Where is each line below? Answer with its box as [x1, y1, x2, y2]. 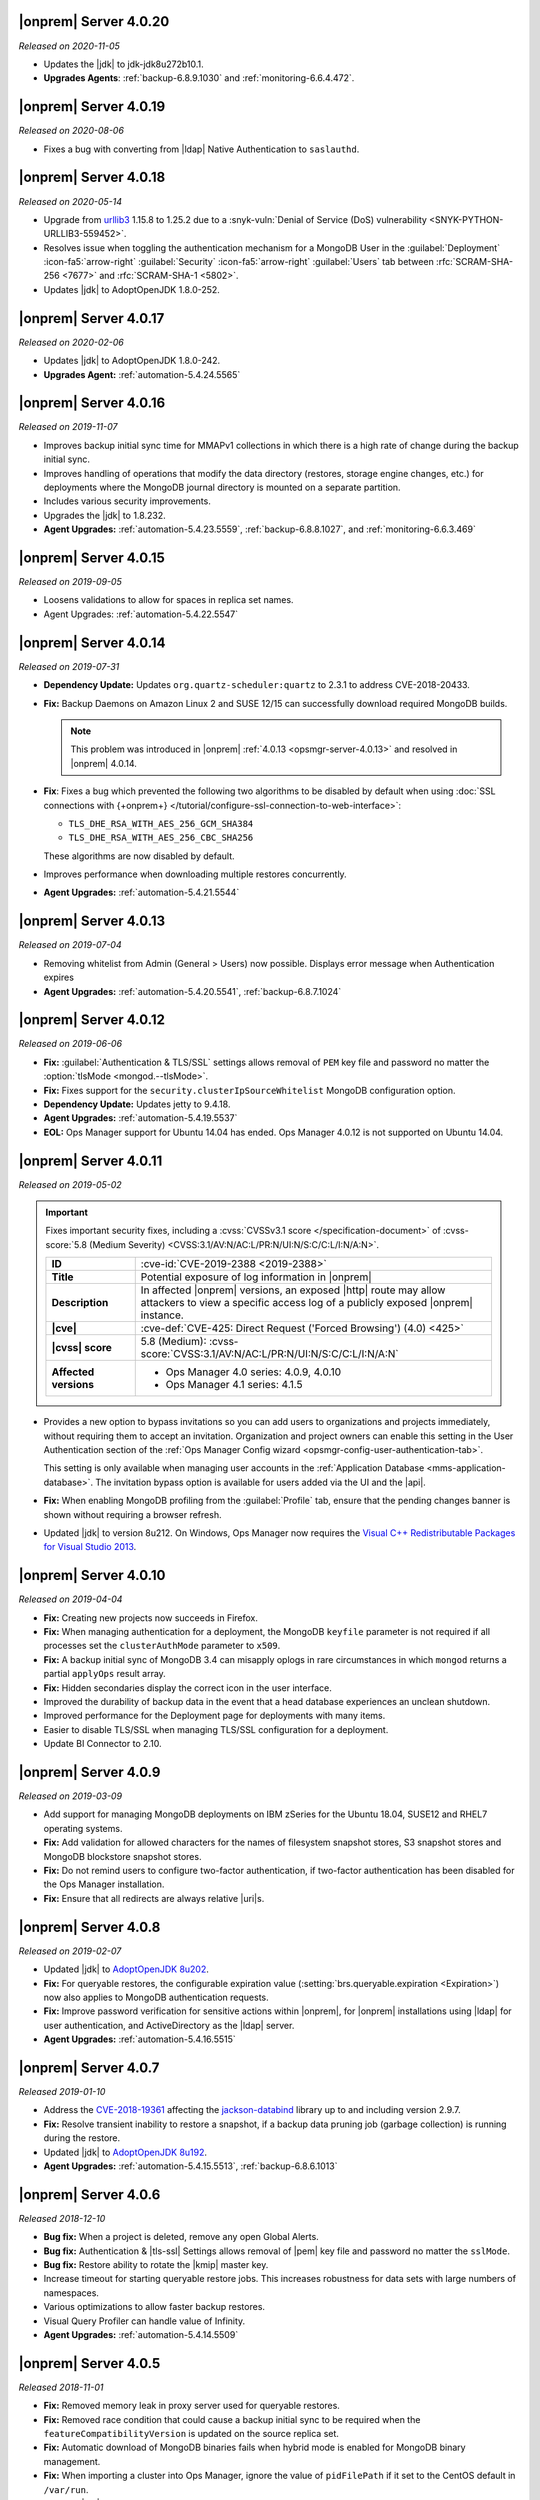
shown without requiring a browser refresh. [43, 1508, 222, 1520]
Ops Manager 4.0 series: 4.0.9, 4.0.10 [165, 1365, 342, 1379]
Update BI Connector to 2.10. [43, 1738, 162, 1750]
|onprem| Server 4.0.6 [18, 2186, 161, 2203]
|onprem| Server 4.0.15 [18, 549, 165, 566]
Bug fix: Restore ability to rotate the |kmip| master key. [43, 2259, 269, 2271]
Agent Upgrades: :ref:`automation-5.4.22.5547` [43, 608, 239, 620]
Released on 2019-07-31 [18, 660, 120, 672]
